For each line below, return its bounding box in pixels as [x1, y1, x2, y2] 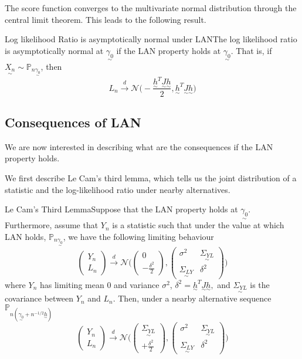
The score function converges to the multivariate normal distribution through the [5, 2, 297, 13]
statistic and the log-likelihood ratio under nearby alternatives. [5, 183, 230, 195]
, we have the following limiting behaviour [63, 230, 214, 242]
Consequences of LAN [5, 113, 141, 131]
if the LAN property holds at [116, 44, 221, 56]
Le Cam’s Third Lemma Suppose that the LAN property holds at [5, 203, 238, 215]
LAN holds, [5, 230, 46, 242]
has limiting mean [39, 278, 104, 290]
